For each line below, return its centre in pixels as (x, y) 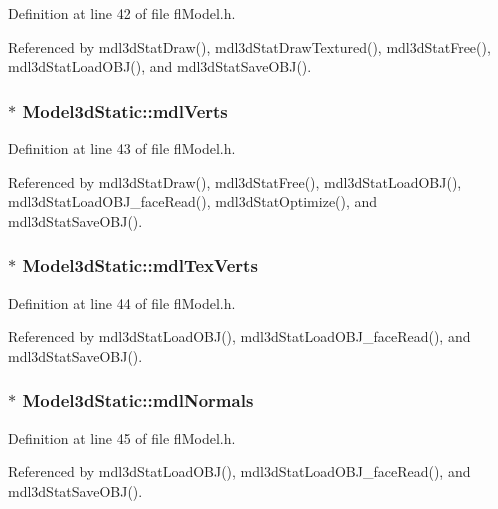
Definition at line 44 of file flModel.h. (122, 302)
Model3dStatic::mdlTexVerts (140, 265)
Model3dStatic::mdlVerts (125, 110)
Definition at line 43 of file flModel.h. (122, 148)
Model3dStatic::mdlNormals (138, 400)
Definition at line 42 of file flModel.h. (122, 13)
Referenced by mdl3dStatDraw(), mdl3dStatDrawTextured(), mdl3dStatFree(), (249, 46)
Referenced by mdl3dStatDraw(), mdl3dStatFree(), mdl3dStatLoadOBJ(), (235, 181)
